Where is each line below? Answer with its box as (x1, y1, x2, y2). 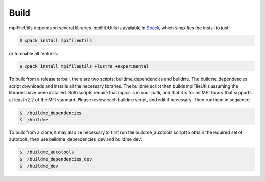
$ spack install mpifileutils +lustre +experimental (19, 63, 149, 69)
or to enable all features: (9, 50, 58, 56)
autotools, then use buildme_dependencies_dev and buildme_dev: (9, 136, 142, 142)
